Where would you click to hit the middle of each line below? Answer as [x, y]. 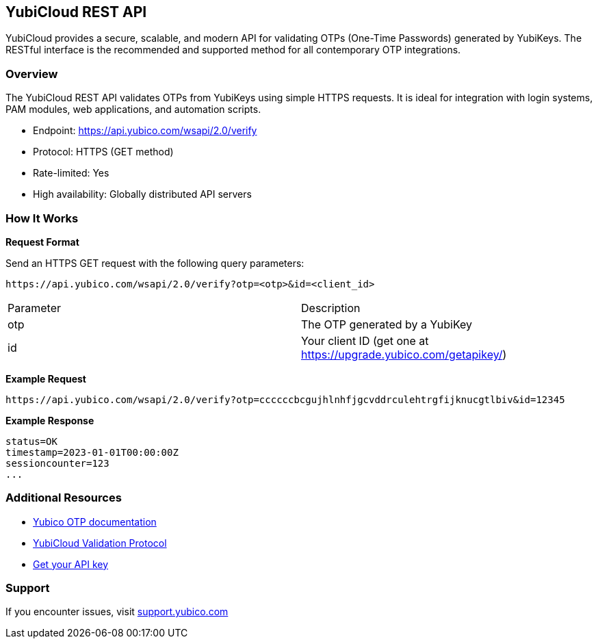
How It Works [42, 218]
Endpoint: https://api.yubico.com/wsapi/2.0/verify [145, 131]
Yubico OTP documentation [95, 521]
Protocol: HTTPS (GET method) [103, 152]
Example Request [46, 378]
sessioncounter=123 [57, 463]
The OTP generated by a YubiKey [387, 324]
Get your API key [71, 564]
